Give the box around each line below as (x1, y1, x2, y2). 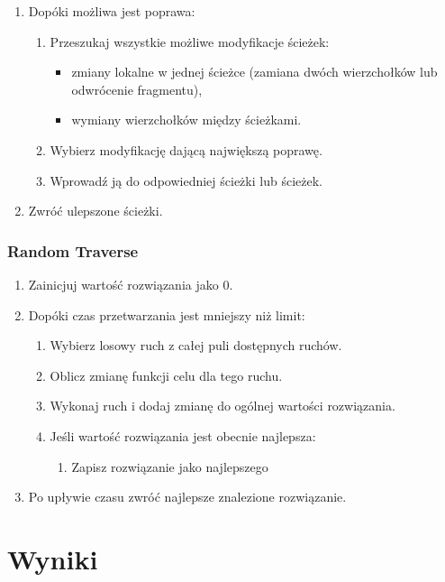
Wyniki (7, 540, 98, 577)
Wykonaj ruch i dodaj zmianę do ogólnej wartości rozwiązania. (50, 396, 395, 415)
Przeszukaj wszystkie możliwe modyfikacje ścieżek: (50, 32, 330, 51)
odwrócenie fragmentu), (71, 79, 203, 98)
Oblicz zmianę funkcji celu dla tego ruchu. (50, 365, 283, 384)
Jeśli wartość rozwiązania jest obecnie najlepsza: (50, 426, 316, 445)
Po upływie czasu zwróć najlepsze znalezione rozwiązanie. (28, 487, 347, 506)
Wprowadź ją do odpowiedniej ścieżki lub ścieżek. (50, 171, 322, 189)
